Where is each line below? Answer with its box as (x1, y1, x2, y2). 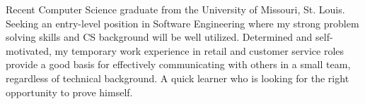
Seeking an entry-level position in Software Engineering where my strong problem (6, 15, 359, 30)
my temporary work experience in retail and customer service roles (54, 43, 344, 58)
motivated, (6, 43, 52, 58)
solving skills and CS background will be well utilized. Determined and (6, 30, 313, 44)
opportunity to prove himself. (6, 84, 133, 99)
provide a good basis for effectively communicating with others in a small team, (6, 57, 351, 72)
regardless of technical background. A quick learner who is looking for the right (6, 70, 349, 85)
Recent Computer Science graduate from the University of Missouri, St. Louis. (6, 2, 345, 16)
